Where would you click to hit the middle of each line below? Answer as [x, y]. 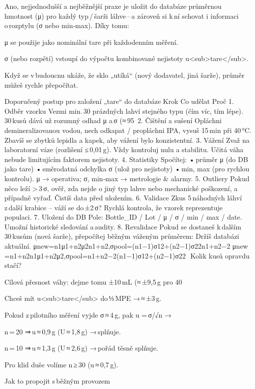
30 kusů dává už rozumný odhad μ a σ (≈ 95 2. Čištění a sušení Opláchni [113, 120]
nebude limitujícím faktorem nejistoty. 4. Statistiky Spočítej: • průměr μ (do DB [126, 159]
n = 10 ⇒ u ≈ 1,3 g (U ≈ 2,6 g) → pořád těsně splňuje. [81, 348]
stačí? [13, 265]
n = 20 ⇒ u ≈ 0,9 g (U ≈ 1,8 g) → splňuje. [63, 331]
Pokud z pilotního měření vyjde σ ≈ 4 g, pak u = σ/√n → [88, 315]
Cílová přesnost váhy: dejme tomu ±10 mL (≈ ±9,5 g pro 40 [93, 281]
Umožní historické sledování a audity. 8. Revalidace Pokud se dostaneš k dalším [123, 226]
